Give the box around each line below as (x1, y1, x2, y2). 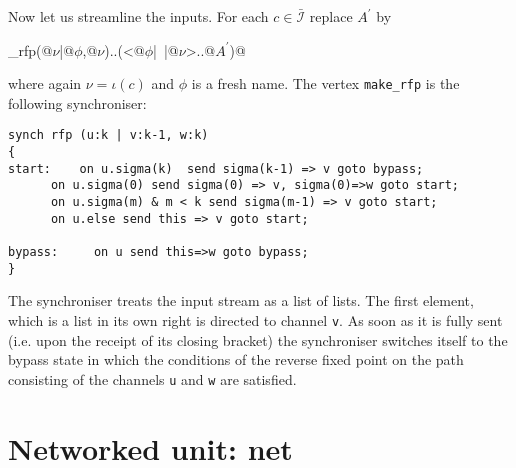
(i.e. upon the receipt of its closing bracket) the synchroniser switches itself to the (8, 329, 508, 350)
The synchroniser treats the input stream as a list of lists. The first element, (8, 290, 474, 311)
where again (8, 73, 82, 94)
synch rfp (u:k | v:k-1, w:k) (8, 128, 209, 143)
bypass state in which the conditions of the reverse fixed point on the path (8, 349, 464, 370)
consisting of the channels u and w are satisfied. (8, 368, 297, 389)
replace (309, 6, 353, 26)
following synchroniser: (8, 92, 147, 113)
